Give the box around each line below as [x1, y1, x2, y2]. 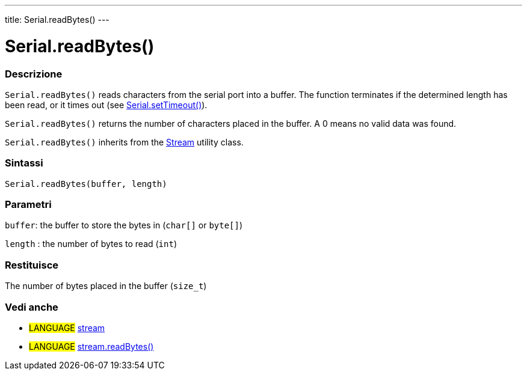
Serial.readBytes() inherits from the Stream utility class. [5, 136, 244, 147]
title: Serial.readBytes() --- [5, 14, 109, 25]
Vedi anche [5, 300, 58, 313]
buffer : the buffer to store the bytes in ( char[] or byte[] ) [5, 220, 243, 231]
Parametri [5, 198, 52, 210]
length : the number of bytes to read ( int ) [5, 239, 177, 249]
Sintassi [5, 157, 43, 169]
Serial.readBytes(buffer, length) [5, 178, 167, 189]
